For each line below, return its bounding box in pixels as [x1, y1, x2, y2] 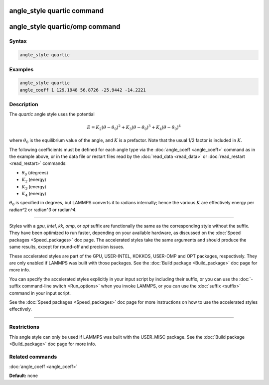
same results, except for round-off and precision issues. [9, 244, 125, 250]
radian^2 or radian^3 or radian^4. [9, 207, 77, 213]
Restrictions [9, 324, 40, 331]
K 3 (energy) [21, 183, 47, 191]
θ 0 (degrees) [21, 169, 48, 177]
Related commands [9, 353, 57, 360]
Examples [9, 66, 34, 73]
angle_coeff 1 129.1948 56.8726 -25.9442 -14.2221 [19, 87, 146, 93]
